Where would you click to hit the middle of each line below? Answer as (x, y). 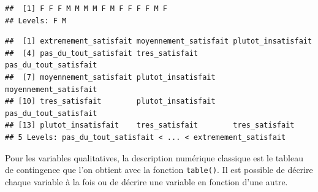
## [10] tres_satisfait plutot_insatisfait (110, 102)
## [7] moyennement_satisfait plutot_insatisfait (110, 77)
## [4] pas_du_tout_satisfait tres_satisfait (101, 53)
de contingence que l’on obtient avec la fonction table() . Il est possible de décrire (159, 170)
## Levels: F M (36, 21)
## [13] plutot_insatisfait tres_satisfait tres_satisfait (150, 125)
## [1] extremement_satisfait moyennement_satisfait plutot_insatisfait (159, 41)
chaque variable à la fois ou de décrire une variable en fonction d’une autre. (146, 181)
